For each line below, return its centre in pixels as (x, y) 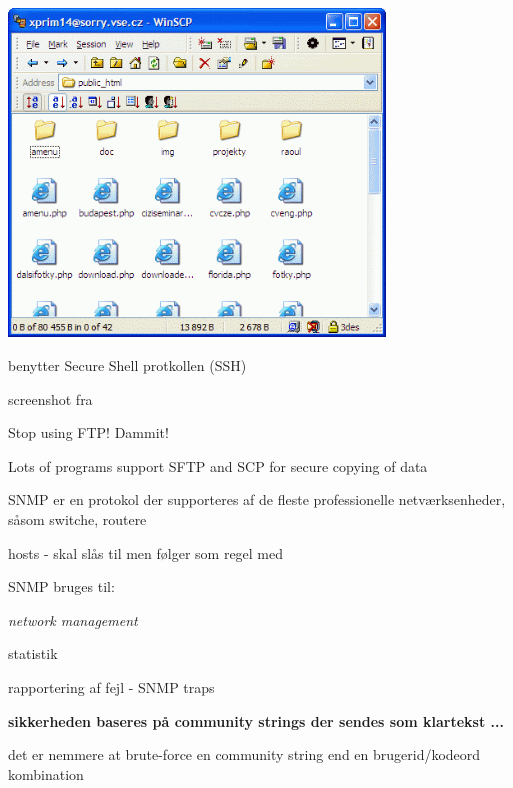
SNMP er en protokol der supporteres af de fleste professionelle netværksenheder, (257, 499)
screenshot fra (50, 398)
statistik (33, 653)
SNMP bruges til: (61, 586)
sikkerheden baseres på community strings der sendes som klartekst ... (256, 720)
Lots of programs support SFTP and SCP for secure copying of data (218, 465)
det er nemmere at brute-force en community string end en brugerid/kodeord (244, 754)
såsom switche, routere (77, 519)
